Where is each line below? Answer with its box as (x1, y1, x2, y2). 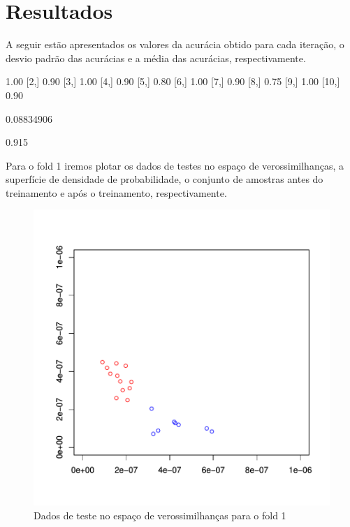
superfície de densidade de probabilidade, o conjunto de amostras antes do (6, 172, 323, 186)
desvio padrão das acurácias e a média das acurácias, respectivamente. (6, 50, 306, 65)
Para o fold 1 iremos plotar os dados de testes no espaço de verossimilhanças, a (6, 158, 344, 172)
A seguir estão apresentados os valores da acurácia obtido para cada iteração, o (6, 37, 344, 52)
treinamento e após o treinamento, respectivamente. (6, 185, 227, 200)
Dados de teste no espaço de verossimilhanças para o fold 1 (34, 508, 286, 523)
